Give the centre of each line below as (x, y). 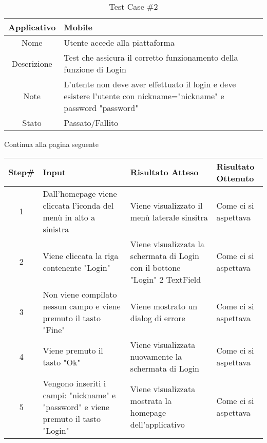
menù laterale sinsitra (169, 217)
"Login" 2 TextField (166, 279)
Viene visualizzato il (166, 205)
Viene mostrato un (164, 306)
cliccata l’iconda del (78, 205)
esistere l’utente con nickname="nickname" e (144, 96)
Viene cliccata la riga (81, 255)
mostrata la (151, 401)
